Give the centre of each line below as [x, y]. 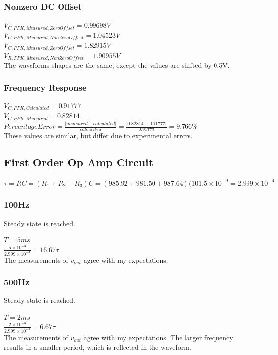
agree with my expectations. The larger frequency [158, 337]
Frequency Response [45, 87]
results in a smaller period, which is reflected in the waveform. [98, 347]
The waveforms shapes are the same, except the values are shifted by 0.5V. [117, 65]
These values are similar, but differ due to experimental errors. [98, 135]
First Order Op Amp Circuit [79, 162]
